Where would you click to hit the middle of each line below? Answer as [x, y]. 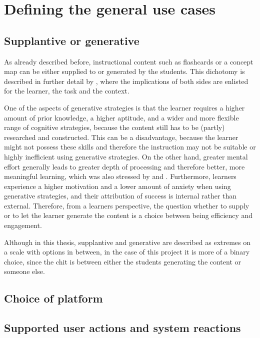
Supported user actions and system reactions [122, 328]
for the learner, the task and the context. [67, 91]
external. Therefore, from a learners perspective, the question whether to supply [127, 205]
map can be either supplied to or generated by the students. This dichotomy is [124, 71]
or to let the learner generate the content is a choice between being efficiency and [128, 215]
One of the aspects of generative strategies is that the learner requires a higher [124, 107]
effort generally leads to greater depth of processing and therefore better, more [124, 166]
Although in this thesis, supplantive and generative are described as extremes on [127, 242]
